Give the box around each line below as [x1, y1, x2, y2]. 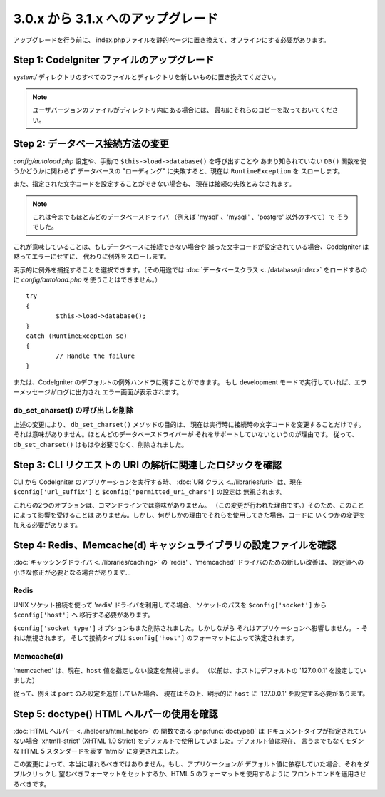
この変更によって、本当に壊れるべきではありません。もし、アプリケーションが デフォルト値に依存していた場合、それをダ [13, 759, 370, 768]
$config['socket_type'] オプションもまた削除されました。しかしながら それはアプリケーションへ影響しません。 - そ [13, 624, 368, 632]
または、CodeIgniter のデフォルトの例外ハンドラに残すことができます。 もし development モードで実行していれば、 [13, 378, 355, 386]
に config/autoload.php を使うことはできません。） [13, 275, 162, 284]
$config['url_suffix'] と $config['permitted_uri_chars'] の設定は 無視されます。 [13, 488, 287, 496]
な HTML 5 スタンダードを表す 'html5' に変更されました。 [13, 746, 183, 755]
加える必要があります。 [13, 520, 82, 529]
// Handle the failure [56, 351, 135, 360]
